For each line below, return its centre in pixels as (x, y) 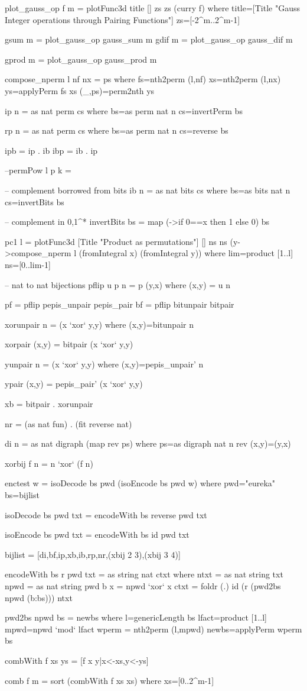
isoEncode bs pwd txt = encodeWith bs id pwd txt (97, 535)
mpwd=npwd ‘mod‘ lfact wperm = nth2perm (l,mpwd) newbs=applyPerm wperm (153, 629)
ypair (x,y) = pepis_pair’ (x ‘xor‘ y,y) (74, 384)
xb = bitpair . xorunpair (49, 404)
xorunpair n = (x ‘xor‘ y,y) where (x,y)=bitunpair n (99, 324)
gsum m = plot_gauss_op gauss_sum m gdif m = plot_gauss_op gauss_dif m (149, 39)
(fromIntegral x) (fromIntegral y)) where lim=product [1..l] (186, 253)
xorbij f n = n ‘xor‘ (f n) (49, 463)
